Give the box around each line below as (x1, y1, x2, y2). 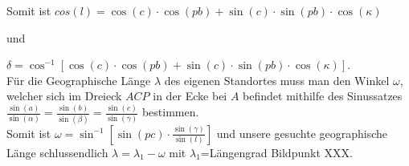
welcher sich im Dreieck (6, 87, 122, 104)
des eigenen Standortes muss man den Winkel (164, 71, 390, 88)
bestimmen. (141, 103, 199, 120)
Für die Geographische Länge (6, 71, 151, 88)
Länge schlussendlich (6, 144, 108, 160)
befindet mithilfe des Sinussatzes (243, 87, 403, 104)
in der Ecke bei (153, 87, 227, 104)
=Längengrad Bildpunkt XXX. (200, 144, 353, 160)
